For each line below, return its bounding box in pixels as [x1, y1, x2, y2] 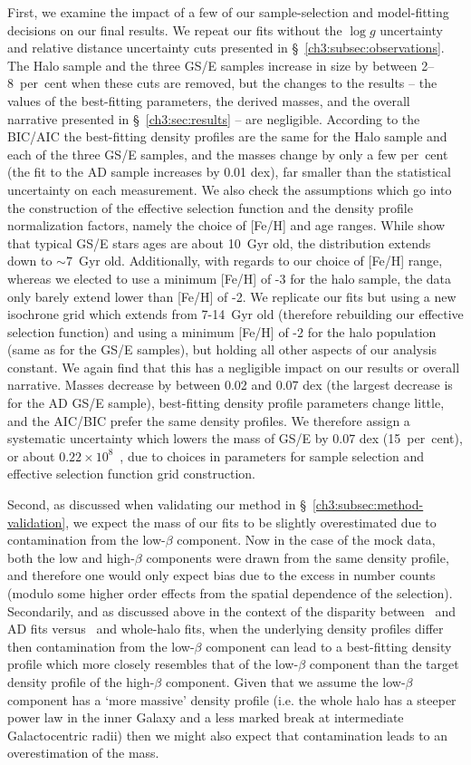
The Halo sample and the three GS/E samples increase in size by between [7, 55, 418, 74]
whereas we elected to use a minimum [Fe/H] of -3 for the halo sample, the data [7, 268, 452, 287]
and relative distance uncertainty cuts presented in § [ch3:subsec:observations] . [7, 38, 445, 57]
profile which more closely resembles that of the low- [7, 654, 299, 673]
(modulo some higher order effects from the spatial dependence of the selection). [7, 584, 453, 602]
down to [7, 251, 53, 270]
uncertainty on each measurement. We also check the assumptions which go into [7, 179, 452, 199]
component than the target [309, 654, 459, 673]
